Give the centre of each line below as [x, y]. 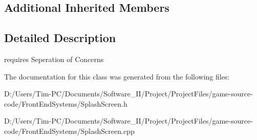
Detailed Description [60, 38]
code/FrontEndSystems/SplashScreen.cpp [69, 131]
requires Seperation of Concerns [54, 59]
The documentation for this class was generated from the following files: [117, 76]
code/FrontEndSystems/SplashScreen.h [66, 103]
